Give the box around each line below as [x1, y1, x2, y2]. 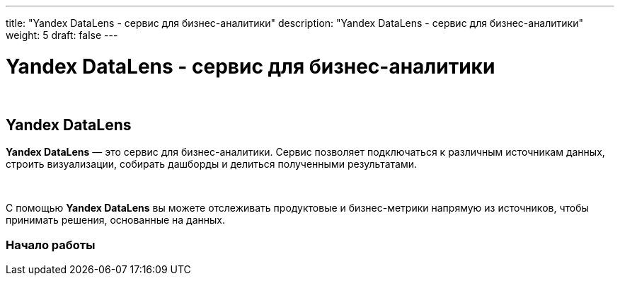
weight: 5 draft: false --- [6, 29, 118, 41]
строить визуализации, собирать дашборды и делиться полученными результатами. [6, 158, 418, 171]
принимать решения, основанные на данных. [6, 214, 226, 226]
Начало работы [6, 237, 96, 252]
